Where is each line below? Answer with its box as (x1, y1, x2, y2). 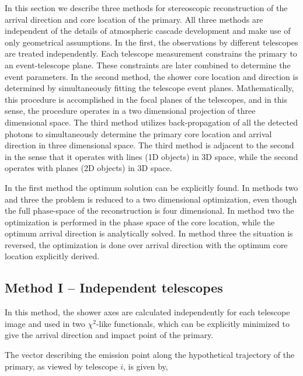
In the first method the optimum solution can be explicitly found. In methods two (5, 181, 298, 193)
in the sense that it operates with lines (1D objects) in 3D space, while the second (5, 150, 298, 162)
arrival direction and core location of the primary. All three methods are (5, 13, 263, 25)
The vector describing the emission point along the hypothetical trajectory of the (5, 349, 295, 361)
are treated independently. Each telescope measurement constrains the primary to (5, 47, 297, 60)
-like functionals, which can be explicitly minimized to (96, 317, 290, 329)
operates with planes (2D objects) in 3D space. (5, 162, 172, 174)
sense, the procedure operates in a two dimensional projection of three (5, 105, 256, 117)
